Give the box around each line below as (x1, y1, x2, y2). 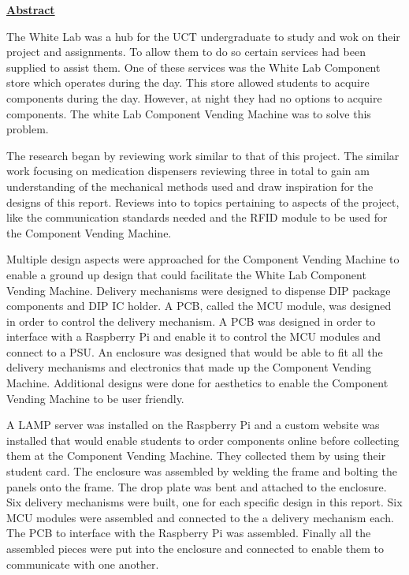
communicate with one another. (6, 555, 159, 572)
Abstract (6, 2, 55, 17)
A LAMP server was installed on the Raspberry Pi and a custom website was (6, 416, 380, 433)
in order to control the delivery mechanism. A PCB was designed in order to (6, 312, 376, 329)
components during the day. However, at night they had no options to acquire (6, 89, 382, 106)
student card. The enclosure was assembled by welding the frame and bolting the (6, 463, 397, 480)
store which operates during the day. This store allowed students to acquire (6, 74, 370, 91)
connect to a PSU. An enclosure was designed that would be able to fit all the (6, 343, 383, 360)
